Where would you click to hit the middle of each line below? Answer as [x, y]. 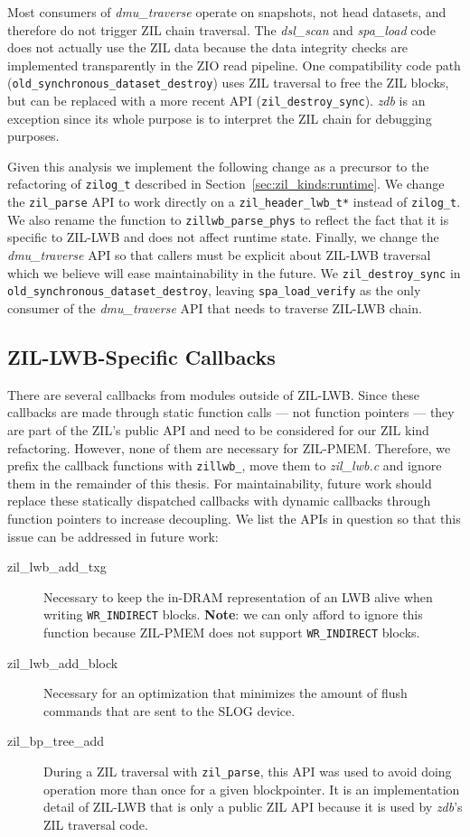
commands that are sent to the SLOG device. [169, 710]
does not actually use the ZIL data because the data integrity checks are [208, 47]
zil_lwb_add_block [63, 662]
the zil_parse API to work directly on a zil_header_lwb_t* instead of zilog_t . [234, 202]
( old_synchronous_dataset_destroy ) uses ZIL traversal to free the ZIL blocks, [228, 83]
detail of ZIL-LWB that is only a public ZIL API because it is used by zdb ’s [253, 807]
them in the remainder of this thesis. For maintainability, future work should [220, 483]
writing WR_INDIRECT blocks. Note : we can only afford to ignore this [233, 614]
